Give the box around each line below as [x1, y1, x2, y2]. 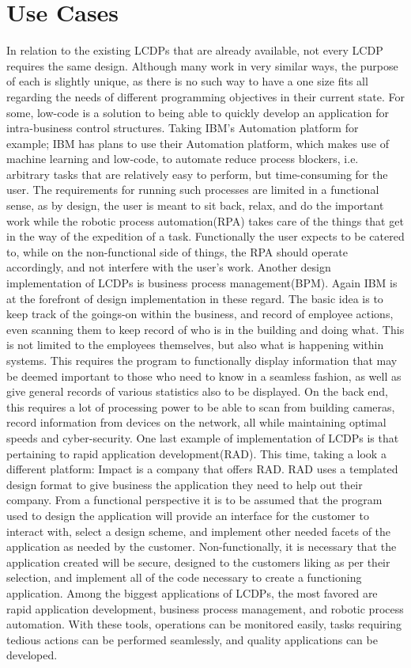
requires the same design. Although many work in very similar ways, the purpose [6, 57, 398, 74]
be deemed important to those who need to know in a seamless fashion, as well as [6, 367, 402, 384]
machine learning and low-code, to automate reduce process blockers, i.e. [6, 150, 359, 167]
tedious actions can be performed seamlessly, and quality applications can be [6, 631, 378, 647]
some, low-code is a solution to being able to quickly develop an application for [6, 104, 390, 120]
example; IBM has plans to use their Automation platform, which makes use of [6, 135, 390, 151]
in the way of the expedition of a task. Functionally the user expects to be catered [6, 228, 405, 245]
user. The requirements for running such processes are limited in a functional [6, 181, 379, 198]
